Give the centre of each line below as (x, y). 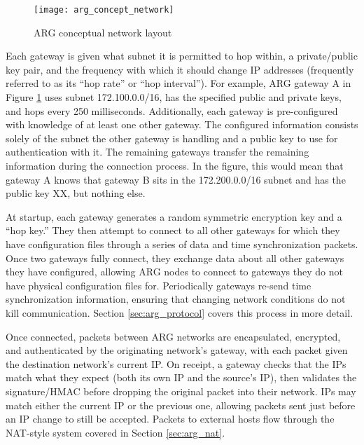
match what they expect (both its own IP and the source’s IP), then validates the (181, 377)
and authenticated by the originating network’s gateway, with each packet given (177, 350)
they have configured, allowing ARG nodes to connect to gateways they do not (174, 272)
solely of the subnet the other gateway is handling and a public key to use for (172, 138)
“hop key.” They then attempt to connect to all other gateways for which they (173, 230)
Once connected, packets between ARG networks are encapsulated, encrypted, (173, 336)
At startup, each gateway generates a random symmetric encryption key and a (174, 216)
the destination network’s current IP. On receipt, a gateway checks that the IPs (176, 363)
